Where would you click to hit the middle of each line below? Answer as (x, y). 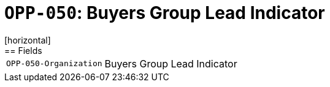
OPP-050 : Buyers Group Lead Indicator (165, 13)
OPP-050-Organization (54, 64)
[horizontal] (28, 40)
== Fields (23, 50)
